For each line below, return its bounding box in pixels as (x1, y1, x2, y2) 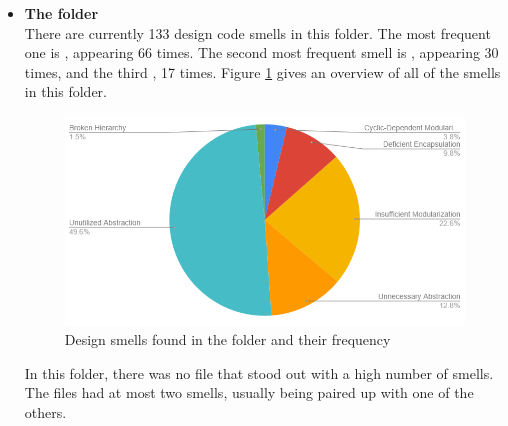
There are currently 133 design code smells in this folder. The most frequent (24, 22, 491, 43)
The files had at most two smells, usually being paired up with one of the (24, 382, 474, 403)
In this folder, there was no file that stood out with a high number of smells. (24, 362, 494, 383)
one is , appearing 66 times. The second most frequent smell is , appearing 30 (24, 42, 499, 63)
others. (24, 401, 67, 422)
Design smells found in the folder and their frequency (64, 329, 391, 350)
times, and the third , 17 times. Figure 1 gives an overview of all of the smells (24, 61, 501, 82)
